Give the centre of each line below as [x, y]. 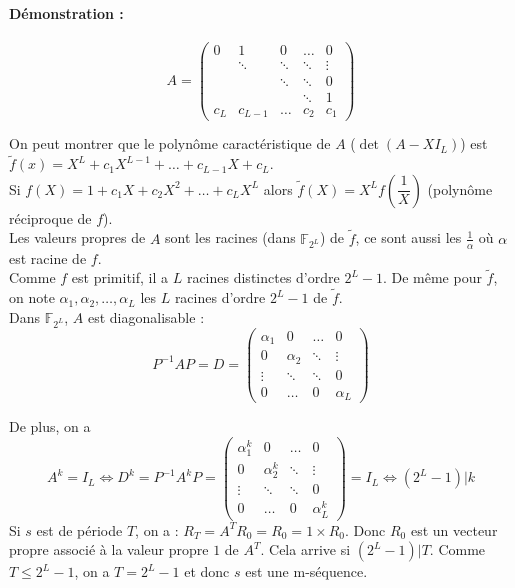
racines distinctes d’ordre [263, 277]
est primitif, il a [120, 277]
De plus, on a [50, 426]
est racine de [48, 257]
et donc [207, 571]
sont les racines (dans [230, 237]
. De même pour [432, 277]
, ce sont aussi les [408, 237]
